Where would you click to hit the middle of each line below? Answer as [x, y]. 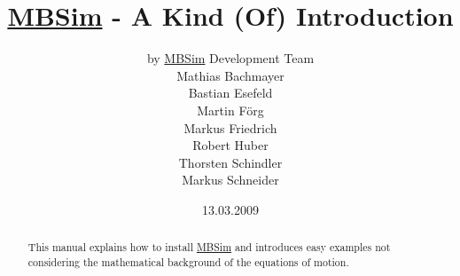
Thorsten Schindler [230, 162]
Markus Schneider [230, 180]
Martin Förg [230, 110]
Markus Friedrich [230, 127]
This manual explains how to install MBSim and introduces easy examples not [209, 247]
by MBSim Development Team [230, 58]
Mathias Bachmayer [230, 75]
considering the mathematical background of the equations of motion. [188, 261]
